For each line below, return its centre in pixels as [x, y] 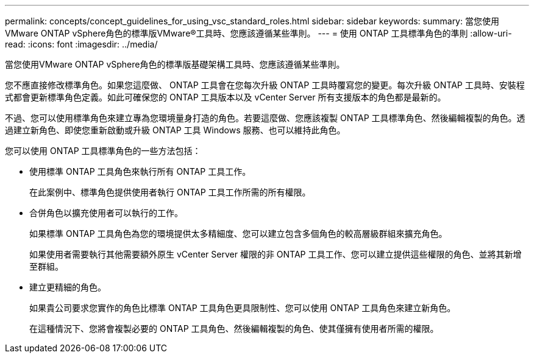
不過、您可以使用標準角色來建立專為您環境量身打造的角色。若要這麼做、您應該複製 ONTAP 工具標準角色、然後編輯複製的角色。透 [265, 118]
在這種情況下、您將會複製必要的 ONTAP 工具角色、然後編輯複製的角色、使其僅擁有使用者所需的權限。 [234, 328]
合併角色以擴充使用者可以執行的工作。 [106, 213]
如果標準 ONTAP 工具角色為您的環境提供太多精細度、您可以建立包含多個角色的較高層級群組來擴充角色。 [238, 233]
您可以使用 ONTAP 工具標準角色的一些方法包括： [103, 151]
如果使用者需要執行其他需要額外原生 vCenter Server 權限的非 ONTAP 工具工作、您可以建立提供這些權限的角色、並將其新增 [276, 254]
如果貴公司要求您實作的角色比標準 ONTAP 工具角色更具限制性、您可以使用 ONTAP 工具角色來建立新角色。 [243, 308]
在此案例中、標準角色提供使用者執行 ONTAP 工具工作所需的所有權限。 [170, 192]
